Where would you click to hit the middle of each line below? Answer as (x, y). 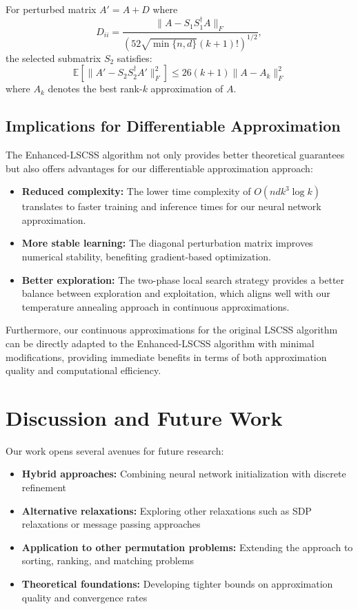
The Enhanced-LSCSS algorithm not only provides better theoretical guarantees (175, 154)
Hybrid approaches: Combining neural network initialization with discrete (184, 474)
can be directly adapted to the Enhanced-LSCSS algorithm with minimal (160, 343)
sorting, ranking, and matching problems (108, 560)
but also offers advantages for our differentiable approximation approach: (159, 168)
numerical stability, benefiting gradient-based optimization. (146, 256)
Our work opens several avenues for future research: (115, 450)
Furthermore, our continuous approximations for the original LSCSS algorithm (172, 330)
